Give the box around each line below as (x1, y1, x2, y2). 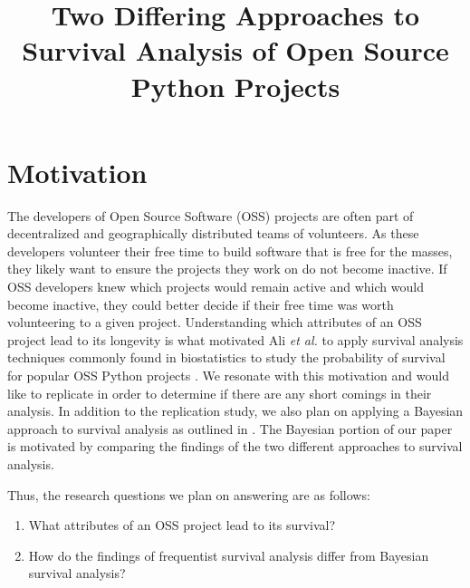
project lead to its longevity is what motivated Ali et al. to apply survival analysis (7, 330, 464, 349)
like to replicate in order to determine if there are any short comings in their (7, 383, 432, 402)
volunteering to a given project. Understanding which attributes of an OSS (7, 313, 422, 332)
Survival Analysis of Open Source (22, 32, 449, 69)
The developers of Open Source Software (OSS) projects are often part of (7, 206, 414, 225)
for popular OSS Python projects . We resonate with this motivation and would (7, 366, 449, 385)
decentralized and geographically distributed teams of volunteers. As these (7, 224, 419, 243)
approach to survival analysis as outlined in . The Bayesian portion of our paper (7, 419, 453, 438)
